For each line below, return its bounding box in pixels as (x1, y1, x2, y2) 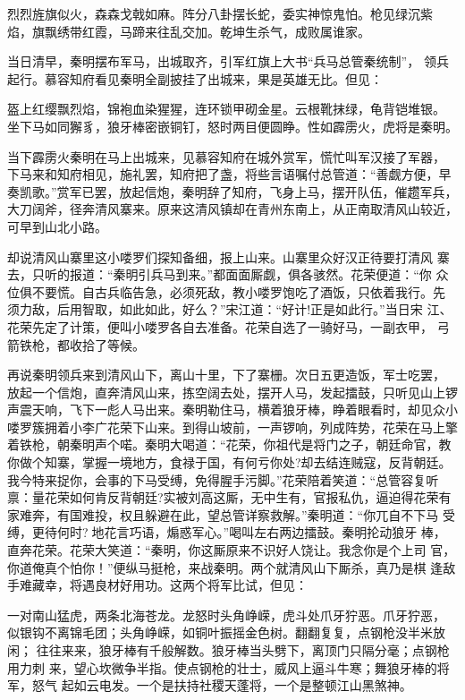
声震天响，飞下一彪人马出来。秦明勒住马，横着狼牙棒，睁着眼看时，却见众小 (7, 400, 458, 419)
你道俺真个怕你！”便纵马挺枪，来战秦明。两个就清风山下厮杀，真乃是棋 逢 (7, 558, 444, 576)
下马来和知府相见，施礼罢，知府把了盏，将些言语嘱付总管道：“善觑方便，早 (7, 165, 452, 184)
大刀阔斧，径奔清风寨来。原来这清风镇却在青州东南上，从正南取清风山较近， (7, 200, 458, 218)
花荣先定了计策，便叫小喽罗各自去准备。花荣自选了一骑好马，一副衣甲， (7, 317, 433, 336)
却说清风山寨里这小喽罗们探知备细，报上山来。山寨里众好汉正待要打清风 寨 (7, 247, 450, 266)
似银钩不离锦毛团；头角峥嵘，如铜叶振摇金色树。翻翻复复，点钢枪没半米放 (7, 623, 445, 642)
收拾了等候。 (69, 335, 145, 354)
